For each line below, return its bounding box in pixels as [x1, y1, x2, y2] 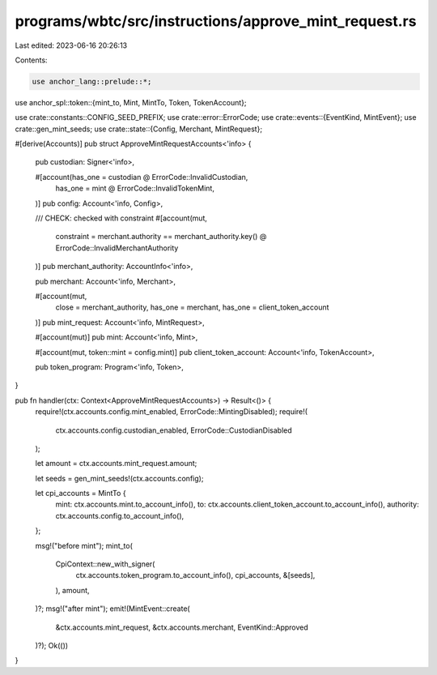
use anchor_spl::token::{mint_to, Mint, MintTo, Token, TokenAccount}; [15, 97, 247, 107]
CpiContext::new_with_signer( [55, 559, 155, 569]
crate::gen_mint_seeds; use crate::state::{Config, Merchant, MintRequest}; [15, 124, 263, 134]
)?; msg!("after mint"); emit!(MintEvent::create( [35, 604, 190, 613]
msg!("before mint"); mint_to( [35, 540, 134, 550]
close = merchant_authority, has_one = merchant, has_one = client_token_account [55, 302, 329, 312]
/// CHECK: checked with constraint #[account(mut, [35, 213, 208, 223]
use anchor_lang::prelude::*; [32, 77, 152, 86]
